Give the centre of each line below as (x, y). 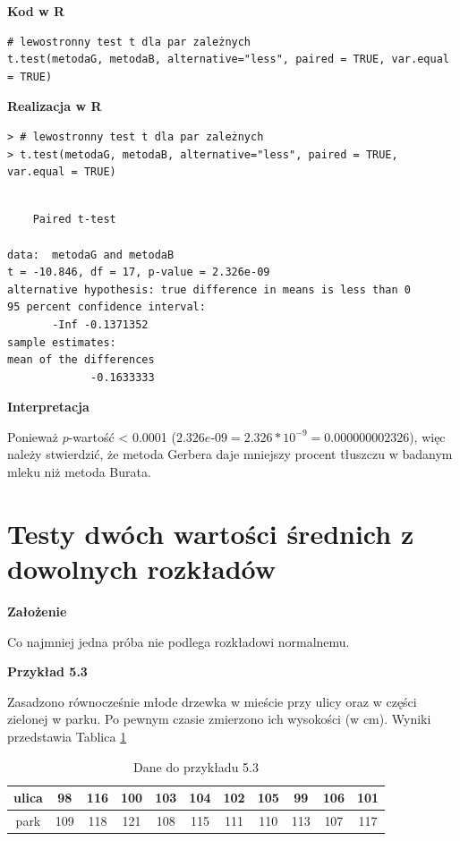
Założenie (37, 611)
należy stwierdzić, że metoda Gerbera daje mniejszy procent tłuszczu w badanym (230, 454)
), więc (427, 436)
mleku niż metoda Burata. (79, 472)
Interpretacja (48, 407)
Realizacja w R (55, 106)
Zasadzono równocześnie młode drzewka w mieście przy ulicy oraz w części (212, 701)
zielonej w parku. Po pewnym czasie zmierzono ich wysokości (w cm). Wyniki (219, 719)
